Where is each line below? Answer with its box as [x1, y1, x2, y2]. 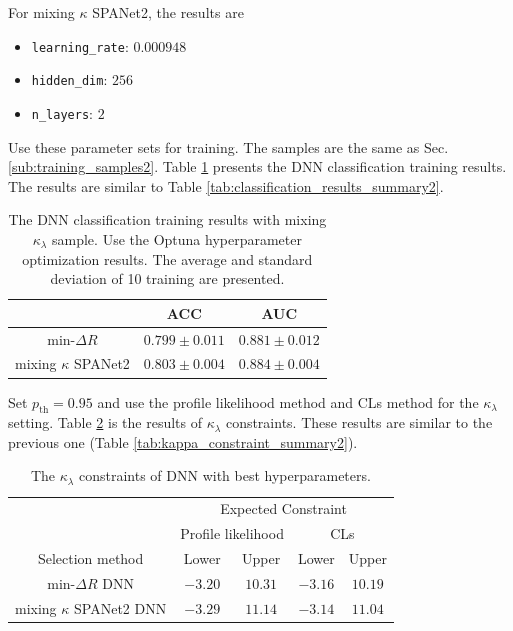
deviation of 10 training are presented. [50, 268, 285, 289]
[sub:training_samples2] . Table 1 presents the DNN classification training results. [8, 156, 507, 177]
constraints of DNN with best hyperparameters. [78, 465, 371, 486]
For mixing [8, 2, 75, 22]
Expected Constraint [220, 498, 347, 519]
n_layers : [31, 102, 93, 123]
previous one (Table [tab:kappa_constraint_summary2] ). [8, 431, 358, 452]
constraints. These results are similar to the [225, 412, 493, 433]
